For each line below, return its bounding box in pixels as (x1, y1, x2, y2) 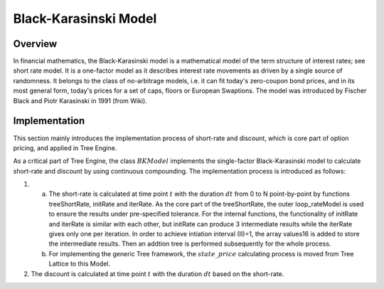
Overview (13, 38, 58, 50)
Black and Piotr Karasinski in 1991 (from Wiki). (13, 96, 147, 105)
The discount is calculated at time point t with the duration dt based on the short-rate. (31, 269, 284, 278)
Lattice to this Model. (48, 260, 110, 268)
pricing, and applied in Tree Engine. (13, 143, 117, 152)
